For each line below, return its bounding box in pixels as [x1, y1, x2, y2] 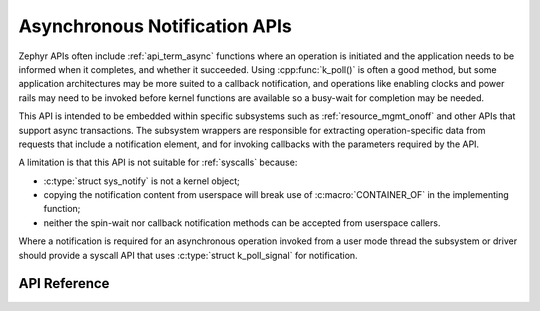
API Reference [18, 275, 110, 292]
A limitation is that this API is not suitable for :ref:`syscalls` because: [18, 156, 298, 169]
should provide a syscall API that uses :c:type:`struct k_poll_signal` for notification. [18, 249, 359, 261]
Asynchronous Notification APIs [18, 15, 292, 37]
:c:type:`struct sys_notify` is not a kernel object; [43, 175, 240, 187]
